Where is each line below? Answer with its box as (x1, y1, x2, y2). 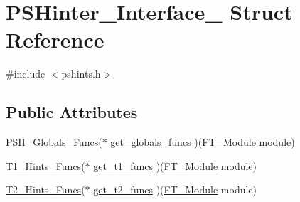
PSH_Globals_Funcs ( (6, 134, 102, 149)
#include (6, 66, 45, 81)
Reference (6, 25, 105, 54)
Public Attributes (6, 101, 138, 123)
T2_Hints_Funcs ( (6, 182, 85, 197)
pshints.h (61, 66, 101, 81)
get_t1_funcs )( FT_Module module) (93, 158, 257, 173)
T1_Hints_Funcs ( (6, 158, 85, 173)
